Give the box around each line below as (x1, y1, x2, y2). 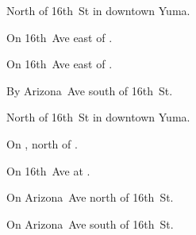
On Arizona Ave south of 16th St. (6, 215, 174, 232)
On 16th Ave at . (6, 162, 90, 179)
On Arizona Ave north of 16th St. (6, 189, 174, 206)
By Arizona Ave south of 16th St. (6, 82, 173, 98)
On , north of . (6, 135, 78, 152)
